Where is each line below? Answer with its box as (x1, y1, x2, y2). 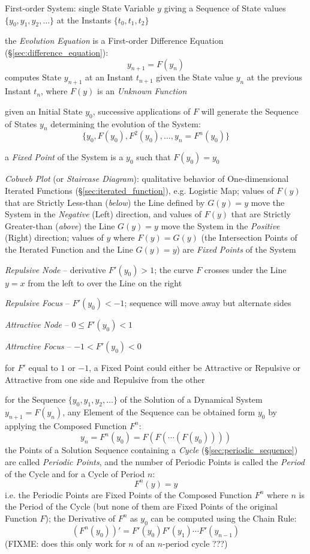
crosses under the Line (204, 263, 287, 275)
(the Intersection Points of (201, 231, 297, 244)
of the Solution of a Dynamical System (120, 393, 263, 406)
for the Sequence (5, 393, 66, 406)
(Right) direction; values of (5, 231, 104, 244)
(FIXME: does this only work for (5, 537, 126, 549)
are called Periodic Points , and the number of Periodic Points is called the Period (5, 456, 305, 468)
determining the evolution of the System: (50, 117, 201, 130)
